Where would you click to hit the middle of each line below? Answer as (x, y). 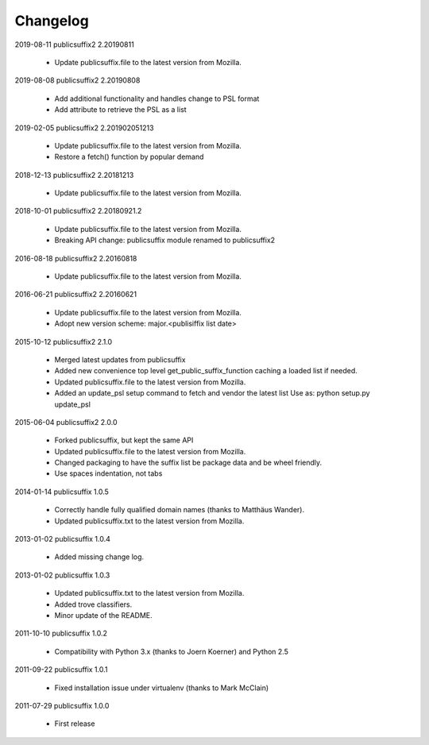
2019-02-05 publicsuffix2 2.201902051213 (84, 128)
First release (75, 724)
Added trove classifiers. (93, 604)
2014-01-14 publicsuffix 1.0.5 (62, 492)
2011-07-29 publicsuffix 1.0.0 (62, 705)
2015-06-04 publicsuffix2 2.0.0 (66, 422)
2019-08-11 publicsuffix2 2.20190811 (74, 44)
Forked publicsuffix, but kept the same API (124, 440)
